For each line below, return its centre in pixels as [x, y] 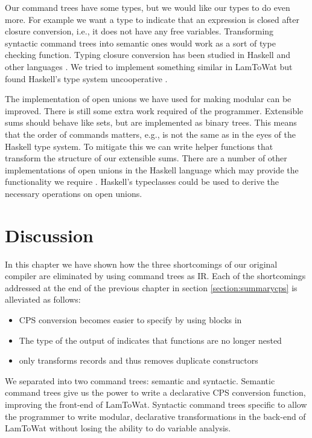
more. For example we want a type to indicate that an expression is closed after [152, 19]
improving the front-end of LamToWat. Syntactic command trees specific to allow [156, 404]
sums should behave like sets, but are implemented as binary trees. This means [151, 122]
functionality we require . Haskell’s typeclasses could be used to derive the [142, 182]
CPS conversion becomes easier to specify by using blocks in [130, 320]
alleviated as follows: [43, 299]
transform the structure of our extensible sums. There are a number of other [146, 158]
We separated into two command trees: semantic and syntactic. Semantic [140, 380]
